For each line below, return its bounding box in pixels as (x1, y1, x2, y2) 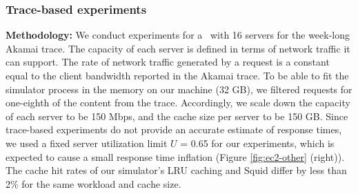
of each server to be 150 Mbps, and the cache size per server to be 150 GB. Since (6, 108, 348, 123)
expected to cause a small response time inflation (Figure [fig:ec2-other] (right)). (6, 149, 345, 164)
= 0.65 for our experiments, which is (180, 135, 335, 150)
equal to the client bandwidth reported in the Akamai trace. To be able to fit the (6, 68, 349, 82)
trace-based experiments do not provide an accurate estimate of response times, (6, 122, 342, 137)
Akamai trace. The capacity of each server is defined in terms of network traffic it (6, 41, 350, 55)
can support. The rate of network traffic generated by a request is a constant (6, 55, 330, 69)
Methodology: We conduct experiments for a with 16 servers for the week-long (6, 28, 350, 42)
